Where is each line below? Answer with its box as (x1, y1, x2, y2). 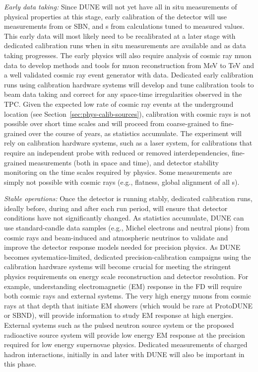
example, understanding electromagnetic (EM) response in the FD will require (4, 281, 242, 291)
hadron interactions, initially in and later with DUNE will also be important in (4, 349, 245, 359)
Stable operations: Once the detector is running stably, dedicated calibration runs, (4, 193, 253, 204)
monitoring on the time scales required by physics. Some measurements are (4, 167, 232, 177)
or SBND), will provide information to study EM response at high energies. (4, 310, 233, 320)
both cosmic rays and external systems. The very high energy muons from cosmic (4, 291, 252, 301)
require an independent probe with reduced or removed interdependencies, (4, 147, 230, 157)
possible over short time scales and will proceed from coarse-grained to (4, 118, 219, 129)
